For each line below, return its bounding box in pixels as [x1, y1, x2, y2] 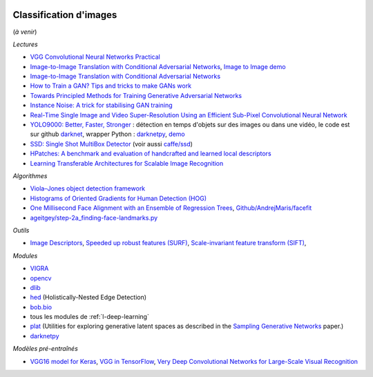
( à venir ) [12, 28, 37, 36]
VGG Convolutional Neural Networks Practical [30, 52, 160, 61]
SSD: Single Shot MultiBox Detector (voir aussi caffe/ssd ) [30, 139, 193, 148]
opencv [30, 273, 52, 282]
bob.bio [30, 302, 52, 311]
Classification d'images [12, 9, 117, 21]
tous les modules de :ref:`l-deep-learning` [30, 313, 150, 321]
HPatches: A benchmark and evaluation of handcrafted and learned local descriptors [30, 149, 272, 158]
